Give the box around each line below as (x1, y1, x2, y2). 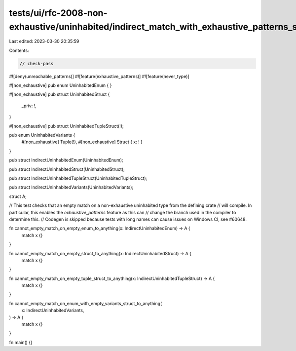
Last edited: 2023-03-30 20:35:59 (9, 39, 79, 44)
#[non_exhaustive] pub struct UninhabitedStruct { (9, 91, 110, 97)
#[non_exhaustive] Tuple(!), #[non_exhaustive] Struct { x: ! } (21, 139, 143, 145)
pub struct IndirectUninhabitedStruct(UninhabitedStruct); (9, 166, 125, 172)
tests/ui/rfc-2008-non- (9, 7, 108, 18)
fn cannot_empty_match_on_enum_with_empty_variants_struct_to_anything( (9, 300, 162, 306)
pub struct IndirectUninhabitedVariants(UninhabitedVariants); (9, 184, 134, 190)
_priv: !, (21, 103, 37, 109)
